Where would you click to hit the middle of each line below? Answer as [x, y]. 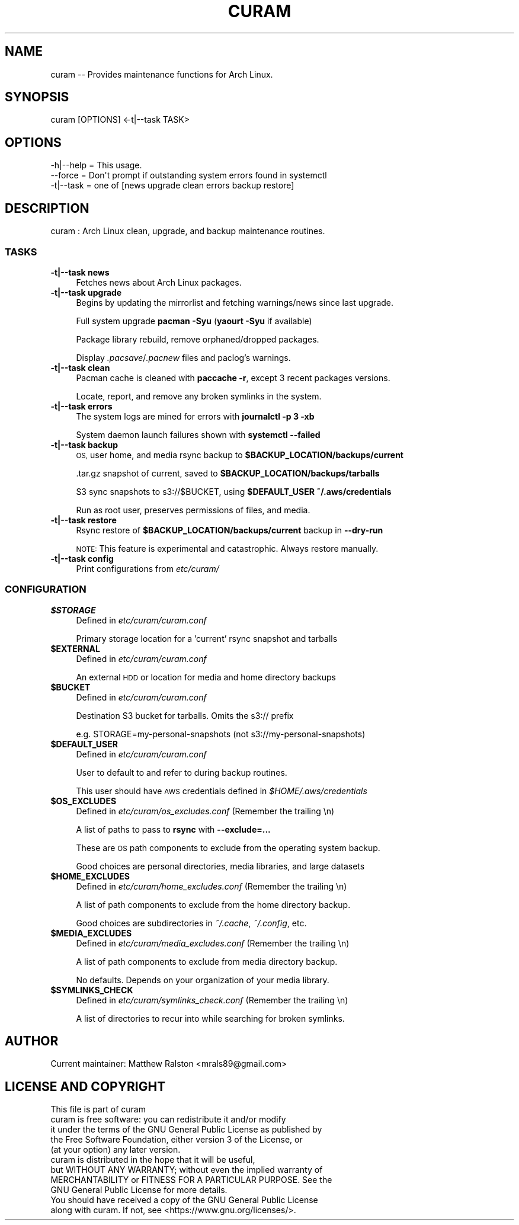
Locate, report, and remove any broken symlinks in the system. [199, 396]
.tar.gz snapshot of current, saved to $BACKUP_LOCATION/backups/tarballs [228, 473]
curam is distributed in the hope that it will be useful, [153, 1160]
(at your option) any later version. [116, 1150]
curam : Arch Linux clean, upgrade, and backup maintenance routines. [188, 231]
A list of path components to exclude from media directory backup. [207, 961]
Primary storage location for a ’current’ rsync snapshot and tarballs [207, 638]
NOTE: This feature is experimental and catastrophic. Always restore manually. [227, 548]
